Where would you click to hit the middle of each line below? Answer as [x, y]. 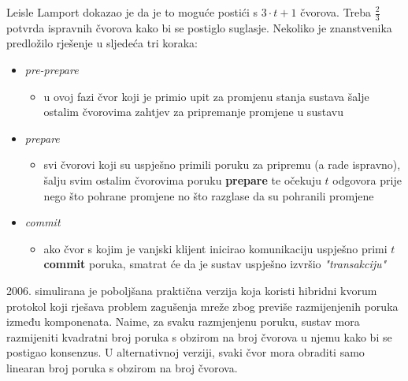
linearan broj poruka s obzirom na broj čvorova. [122, 367]
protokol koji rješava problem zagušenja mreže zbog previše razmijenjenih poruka [202, 306]
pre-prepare [52, 70]
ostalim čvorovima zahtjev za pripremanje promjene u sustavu [193, 112]
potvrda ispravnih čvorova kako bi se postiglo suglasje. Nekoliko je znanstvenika [199, 27]
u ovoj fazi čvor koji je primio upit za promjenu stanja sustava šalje [206, 96]
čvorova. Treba [336, 12]
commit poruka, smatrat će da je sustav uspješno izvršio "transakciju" [215, 264]
